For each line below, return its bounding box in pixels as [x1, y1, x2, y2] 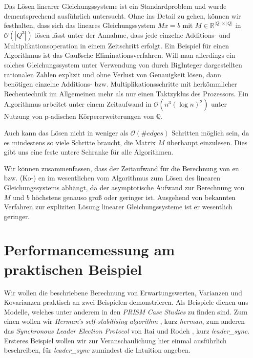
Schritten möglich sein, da [171, 127, 250, 137]
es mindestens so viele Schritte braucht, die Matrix [4, 137, 156, 147]
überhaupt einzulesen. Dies [167, 137, 248, 147]
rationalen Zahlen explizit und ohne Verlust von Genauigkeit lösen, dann [4, 69, 221, 79]
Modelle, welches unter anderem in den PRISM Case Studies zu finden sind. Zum [4, 306, 248, 316]
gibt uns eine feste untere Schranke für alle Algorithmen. [4, 147, 173, 157]
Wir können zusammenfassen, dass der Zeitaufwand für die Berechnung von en [4, 163, 239, 173]
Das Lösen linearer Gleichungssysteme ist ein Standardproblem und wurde [4, 1, 227, 11]
